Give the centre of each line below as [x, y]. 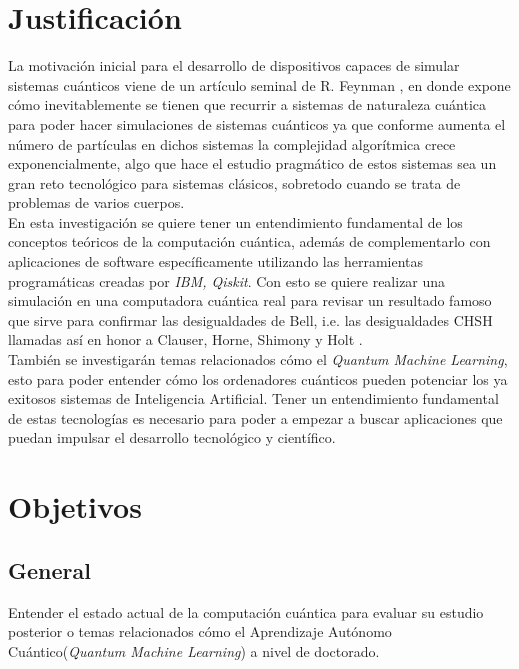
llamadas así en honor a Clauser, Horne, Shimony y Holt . [185, 339]
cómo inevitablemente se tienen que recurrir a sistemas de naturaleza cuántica [247, 104]
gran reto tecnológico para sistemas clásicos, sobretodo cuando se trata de [234, 182]
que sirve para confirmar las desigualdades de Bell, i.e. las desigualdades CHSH [250, 319]
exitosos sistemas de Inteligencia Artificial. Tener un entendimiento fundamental [253, 398]
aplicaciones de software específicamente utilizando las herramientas [216, 261]
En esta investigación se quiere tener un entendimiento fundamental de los [235, 221]
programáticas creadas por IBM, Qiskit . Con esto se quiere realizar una [227, 280]
